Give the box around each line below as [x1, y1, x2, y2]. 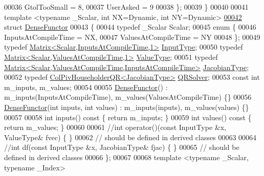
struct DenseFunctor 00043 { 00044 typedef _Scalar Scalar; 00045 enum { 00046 [4, 21, 256, 32]
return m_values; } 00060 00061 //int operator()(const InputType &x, [4, 122, 226, 133]
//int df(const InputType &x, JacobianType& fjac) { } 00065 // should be [4, 142, 239, 152]
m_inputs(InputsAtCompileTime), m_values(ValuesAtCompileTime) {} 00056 [4, 92, 252, 102]
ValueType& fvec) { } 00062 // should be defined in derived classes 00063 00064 [4, 131, 257, 142]
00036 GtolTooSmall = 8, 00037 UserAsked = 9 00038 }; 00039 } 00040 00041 [4, 2, 249, 12]
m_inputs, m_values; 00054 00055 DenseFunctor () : [4, 81, 168, 92]
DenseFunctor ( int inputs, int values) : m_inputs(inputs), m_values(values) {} [4, 101, 249, 112]
